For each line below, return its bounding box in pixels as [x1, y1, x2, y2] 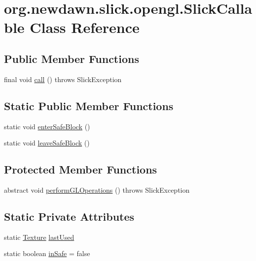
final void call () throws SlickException [4, 74, 122, 84]
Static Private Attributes [4, 208, 135, 224]
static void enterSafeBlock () [4, 121, 90, 131]
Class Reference [30, 17, 140, 37]
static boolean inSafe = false [4, 248, 90, 259]
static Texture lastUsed [4, 232, 74, 242]
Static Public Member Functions [4, 98, 174, 113]
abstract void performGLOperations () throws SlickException [4, 184, 190, 195]
